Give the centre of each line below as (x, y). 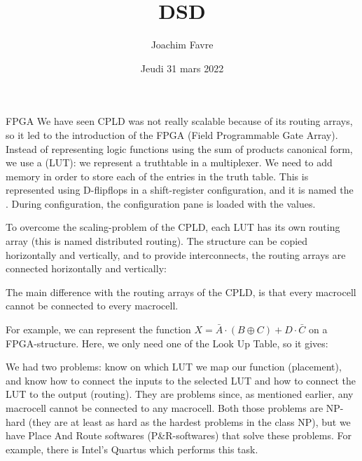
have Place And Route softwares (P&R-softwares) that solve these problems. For (179, 435)
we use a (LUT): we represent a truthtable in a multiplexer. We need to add (169, 162)
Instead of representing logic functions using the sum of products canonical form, (179, 148)
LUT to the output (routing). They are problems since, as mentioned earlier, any (180, 394)
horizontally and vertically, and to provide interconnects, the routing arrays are (176, 254)
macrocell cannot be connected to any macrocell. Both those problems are (165, 408)
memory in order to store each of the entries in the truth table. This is (157, 176)
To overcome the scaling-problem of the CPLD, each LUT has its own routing (173, 227)
